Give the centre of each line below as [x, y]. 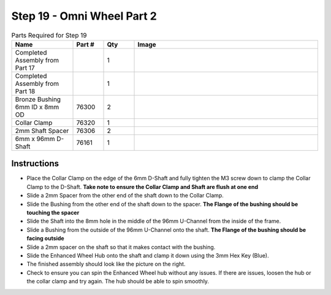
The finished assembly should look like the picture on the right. [106, 264]
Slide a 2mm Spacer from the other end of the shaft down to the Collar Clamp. [125, 196]
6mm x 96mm [35, 139]
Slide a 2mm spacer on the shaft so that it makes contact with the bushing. [121, 247]
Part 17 [25, 67]
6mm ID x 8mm [37, 107]
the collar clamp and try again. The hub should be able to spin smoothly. [118, 282]
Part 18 [25, 91]
